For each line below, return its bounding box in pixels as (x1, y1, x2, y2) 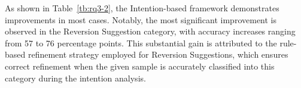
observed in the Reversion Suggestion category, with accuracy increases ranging (5, 25, 296, 37)
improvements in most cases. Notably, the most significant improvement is (5, 13, 277, 26)
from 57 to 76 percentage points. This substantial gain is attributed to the (5, 36, 277, 49)
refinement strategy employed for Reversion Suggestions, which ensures (28, 48, 288, 61)
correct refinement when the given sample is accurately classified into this (5, 59, 275, 72)
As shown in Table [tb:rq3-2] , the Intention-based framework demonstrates (5, 2, 279, 14)
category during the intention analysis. (5, 71, 146, 84)
